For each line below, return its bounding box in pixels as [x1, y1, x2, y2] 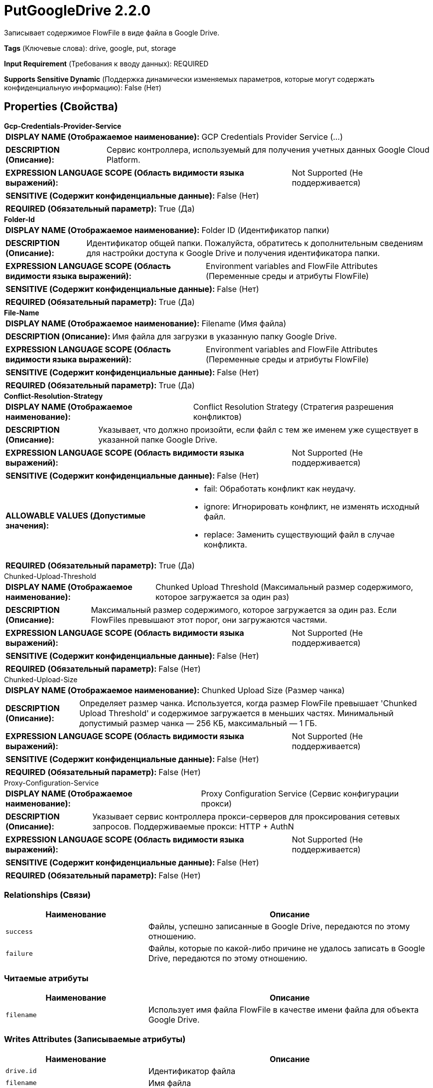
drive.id [5, 1067, 37, 1075]
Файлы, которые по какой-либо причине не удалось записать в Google [148, 943, 425, 954]
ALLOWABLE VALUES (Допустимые [5, 510, 146, 521]
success [5, 927, 33, 935]
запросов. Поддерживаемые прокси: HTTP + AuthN [92, 821, 294, 831]
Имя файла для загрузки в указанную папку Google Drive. [112, 331, 337, 341]
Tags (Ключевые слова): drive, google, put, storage [4, 43, 176, 52]
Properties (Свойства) [4, 100, 118, 113]
